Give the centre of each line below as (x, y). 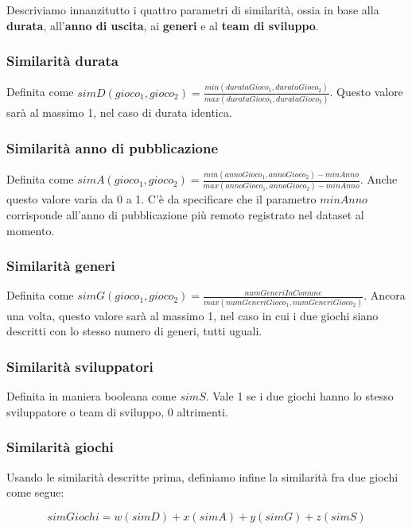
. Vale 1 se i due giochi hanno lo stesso (299, 396)
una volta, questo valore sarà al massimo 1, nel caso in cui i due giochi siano (192, 315)
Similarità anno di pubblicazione (113, 147)
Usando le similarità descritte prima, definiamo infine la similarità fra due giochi (202, 476)
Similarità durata (62, 61)
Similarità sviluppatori (80, 366)
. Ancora (385, 295)
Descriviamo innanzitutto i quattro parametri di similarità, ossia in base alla (193, 10)
